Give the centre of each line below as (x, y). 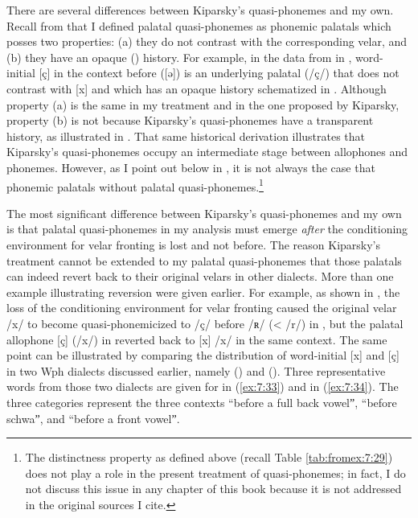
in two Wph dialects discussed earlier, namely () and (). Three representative (196, 370)
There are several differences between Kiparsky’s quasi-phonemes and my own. (200, 10)
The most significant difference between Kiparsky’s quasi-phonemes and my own (204, 213)
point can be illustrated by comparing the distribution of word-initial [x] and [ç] (203, 355)
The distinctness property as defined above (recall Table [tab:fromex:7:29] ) (209, 457)
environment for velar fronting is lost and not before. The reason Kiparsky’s (194, 244)
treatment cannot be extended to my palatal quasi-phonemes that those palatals (204, 260)
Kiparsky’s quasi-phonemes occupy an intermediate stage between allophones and (207, 152)
